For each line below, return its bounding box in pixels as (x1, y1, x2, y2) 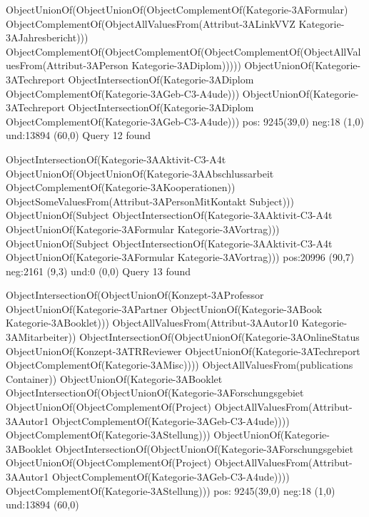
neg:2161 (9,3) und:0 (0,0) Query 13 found (6, 263, 191, 278)
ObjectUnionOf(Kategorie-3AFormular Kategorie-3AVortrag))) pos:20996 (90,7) (6, 250, 355, 265)
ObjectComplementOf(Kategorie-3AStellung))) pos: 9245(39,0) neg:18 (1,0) (6, 483, 335, 498)
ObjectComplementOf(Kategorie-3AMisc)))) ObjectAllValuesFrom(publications (6, 357, 353, 372)
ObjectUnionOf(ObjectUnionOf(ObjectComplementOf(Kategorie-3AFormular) (6, 2, 348, 16)
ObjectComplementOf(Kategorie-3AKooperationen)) (6, 180, 236, 195)
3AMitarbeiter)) (6, 329, 76, 344)
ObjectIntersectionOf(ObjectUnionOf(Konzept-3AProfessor (6, 287, 264, 302)
